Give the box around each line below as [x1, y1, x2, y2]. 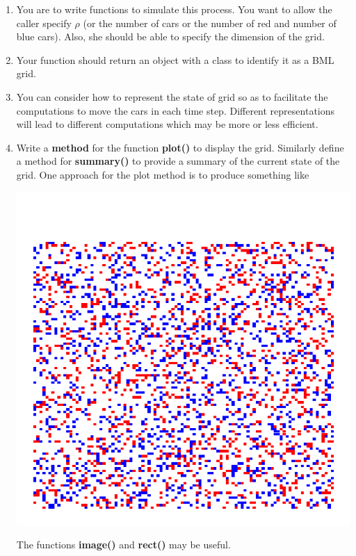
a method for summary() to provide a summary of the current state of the [16, 154, 340, 168]
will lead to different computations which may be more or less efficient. [16, 117, 318, 131]
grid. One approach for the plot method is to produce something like [16, 167, 309, 181]
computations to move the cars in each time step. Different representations [16, 103, 335, 117]
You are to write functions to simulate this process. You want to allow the [16, 2, 332, 16]
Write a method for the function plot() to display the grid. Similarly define [16, 140, 344, 154]
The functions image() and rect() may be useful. [16, 537, 231, 552]
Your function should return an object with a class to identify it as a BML [16, 52, 334, 67]
